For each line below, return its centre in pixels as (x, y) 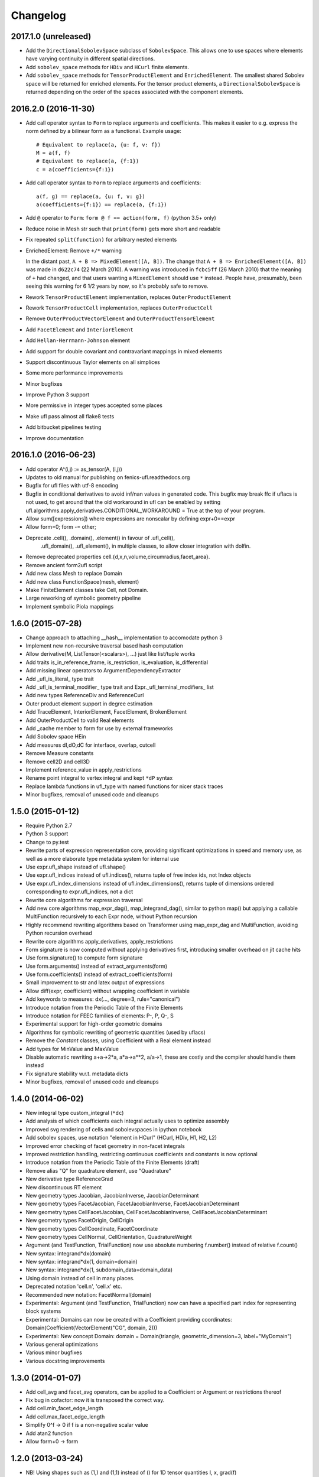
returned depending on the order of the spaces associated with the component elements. (134, 92)
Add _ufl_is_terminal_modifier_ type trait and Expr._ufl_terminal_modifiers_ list (120, 687)
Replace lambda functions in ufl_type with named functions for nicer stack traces (124, 786)
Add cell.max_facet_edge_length (65, 1416)
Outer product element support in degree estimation (89, 704)
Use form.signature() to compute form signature (84, 958)
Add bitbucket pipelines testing (64, 427)
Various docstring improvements (65, 1361)
